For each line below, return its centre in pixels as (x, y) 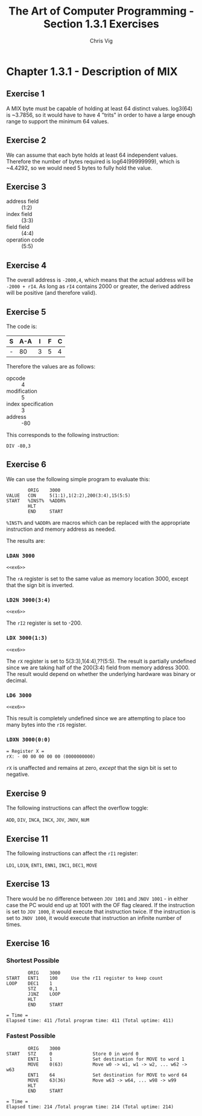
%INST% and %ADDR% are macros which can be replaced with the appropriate (98, 522)
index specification (30, 404)
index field (19, 214)
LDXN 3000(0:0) (29, 739)
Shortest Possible (33, 960)
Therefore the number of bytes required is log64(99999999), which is (93, 161)
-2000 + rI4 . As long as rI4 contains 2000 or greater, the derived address (99, 286)
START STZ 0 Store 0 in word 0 (72, 1054)
